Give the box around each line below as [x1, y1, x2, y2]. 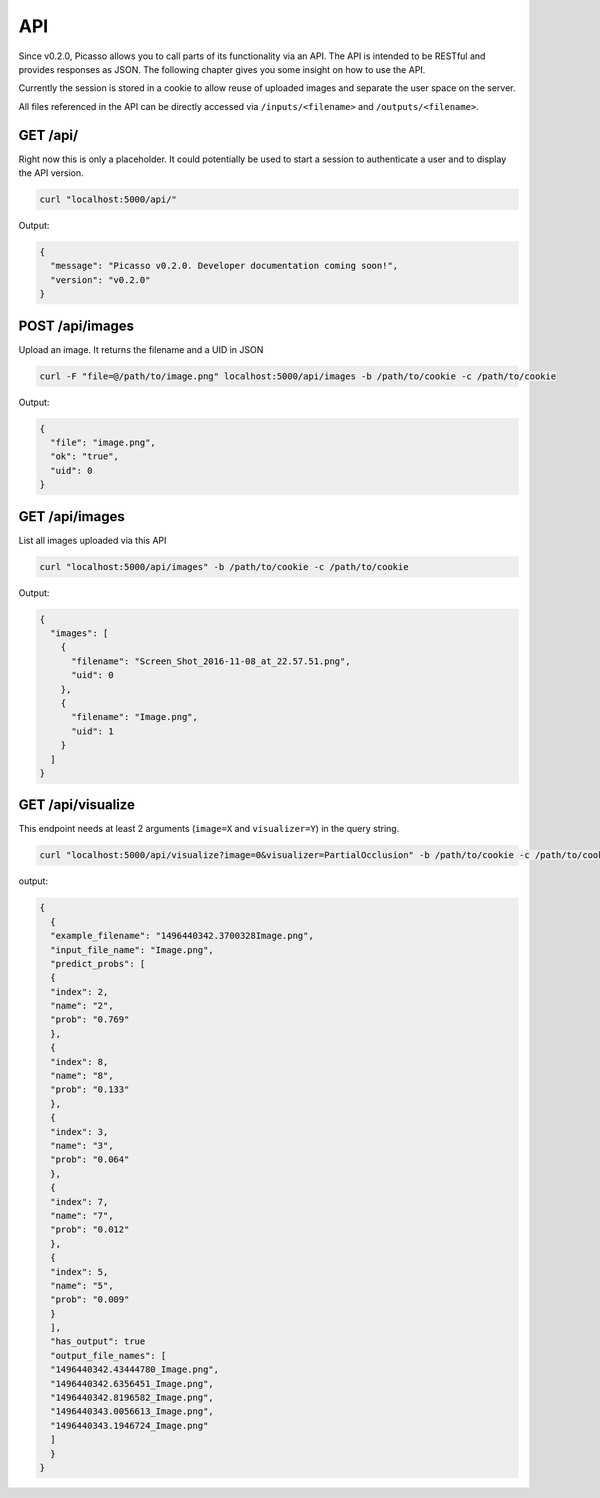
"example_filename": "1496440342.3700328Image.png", [50, 930, 314, 942]
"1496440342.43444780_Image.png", [50, 1364, 220, 1375]
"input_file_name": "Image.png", [50, 944, 214, 955]
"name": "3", [50, 1140, 114, 1151]
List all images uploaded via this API [18, 534, 167, 546]
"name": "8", [50, 1070, 114, 1082]
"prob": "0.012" [50, 1224, 130, 1235]
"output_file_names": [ [50, 1350, 167, 1361]
